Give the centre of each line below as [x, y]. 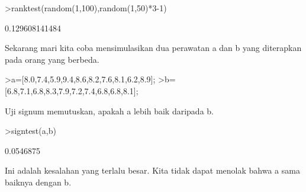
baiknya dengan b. [38, 182]
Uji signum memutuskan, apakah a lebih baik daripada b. [109, 111]
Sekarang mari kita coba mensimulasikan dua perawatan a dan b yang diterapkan [153, 48]
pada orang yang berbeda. [52, 59]
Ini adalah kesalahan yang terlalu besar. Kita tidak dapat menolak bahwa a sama [152, 170]
